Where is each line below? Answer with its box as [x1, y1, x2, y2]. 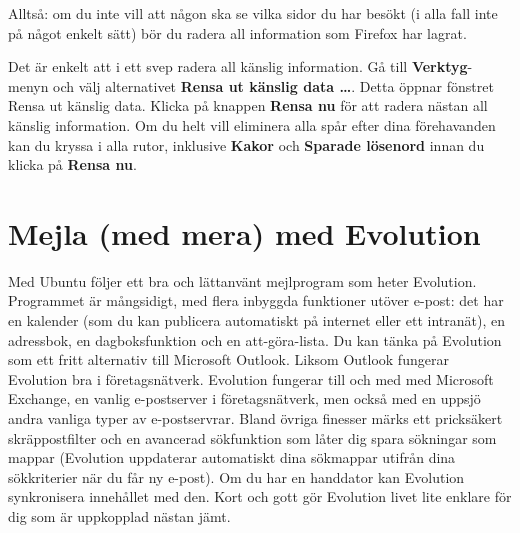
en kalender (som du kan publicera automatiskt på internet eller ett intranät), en [8, 310, 505, 331]
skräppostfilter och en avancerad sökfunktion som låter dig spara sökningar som [8, 427, 497, 448]
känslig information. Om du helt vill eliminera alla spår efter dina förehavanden [8, 114, 496, 135]
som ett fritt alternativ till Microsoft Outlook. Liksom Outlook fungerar [8, 349, 449, 370]
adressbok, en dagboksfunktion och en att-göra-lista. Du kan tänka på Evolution [8, 329, 502, 350]
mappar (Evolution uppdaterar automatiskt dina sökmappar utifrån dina [8, 447, 456, 468]
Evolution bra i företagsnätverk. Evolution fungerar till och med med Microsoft [8, 368, 494, 389]
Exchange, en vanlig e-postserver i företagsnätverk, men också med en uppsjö [8, 388, 481, 409]
